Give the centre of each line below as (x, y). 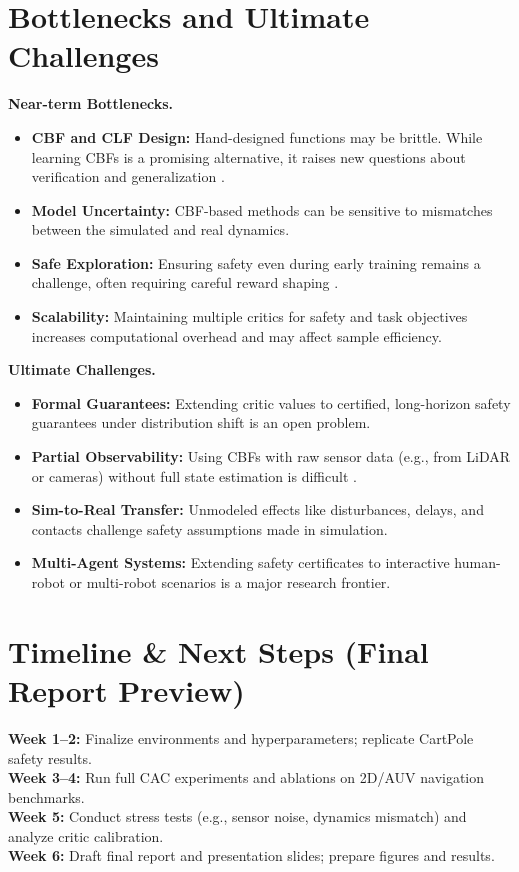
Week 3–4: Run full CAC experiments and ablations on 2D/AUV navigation (246, 777)
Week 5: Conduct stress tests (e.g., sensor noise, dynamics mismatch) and (237, 816)
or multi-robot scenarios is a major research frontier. (230, 582)
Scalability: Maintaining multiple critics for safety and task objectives (249, 316)
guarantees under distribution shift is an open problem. (201, 422)
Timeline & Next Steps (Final (218, 650)
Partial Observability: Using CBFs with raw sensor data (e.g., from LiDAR (271, 456)
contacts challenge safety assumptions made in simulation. (209, 528)
